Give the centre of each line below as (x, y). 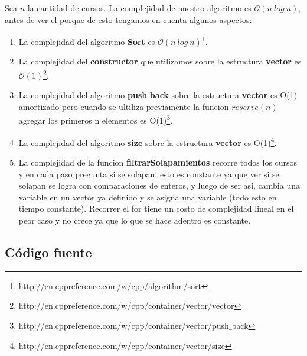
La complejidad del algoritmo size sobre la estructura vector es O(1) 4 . (148, 141)
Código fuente (48, 252)
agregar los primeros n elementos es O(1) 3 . (96, 119)
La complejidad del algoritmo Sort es (87, 41)
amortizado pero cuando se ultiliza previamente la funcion (124, 106)
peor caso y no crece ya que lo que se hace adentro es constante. (135, 220)
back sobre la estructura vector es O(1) (223, 95)
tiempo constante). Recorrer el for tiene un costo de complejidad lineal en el (156, 208)
